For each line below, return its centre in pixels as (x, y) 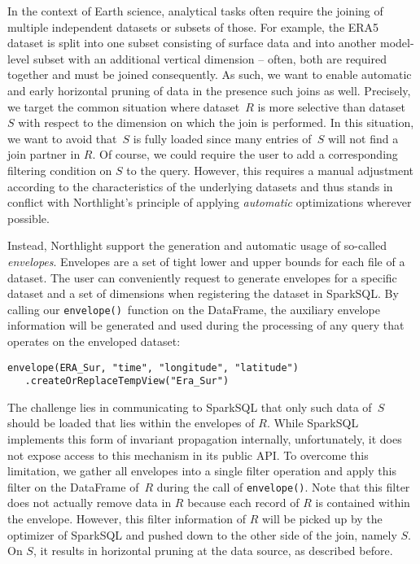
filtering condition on (60, 170)
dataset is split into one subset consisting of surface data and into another (192, 43)
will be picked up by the (322, 519)
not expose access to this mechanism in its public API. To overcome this (188, 455)
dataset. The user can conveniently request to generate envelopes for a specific (202, 277)
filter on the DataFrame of (73, 486)
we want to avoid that (62, 138)
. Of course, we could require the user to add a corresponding (245, 154)
